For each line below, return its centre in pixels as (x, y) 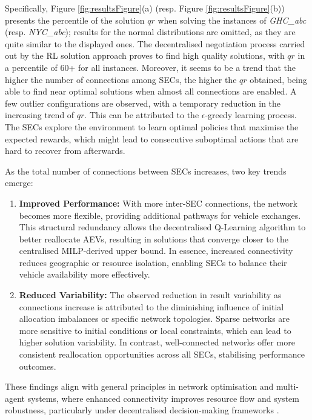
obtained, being (278, 79)
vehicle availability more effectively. (85, 274)
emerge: (19, 183)
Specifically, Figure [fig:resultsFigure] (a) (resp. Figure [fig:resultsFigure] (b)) (145, 8)
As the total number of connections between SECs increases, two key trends (146, 171)
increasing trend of (40, 115)
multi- (288, 386)
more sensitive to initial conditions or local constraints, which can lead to (155, 330)
